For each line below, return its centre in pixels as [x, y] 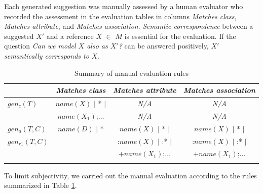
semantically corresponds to [47, 55]
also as [97, 46]
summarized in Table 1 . [41, 185]
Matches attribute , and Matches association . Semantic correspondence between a [129, 26]
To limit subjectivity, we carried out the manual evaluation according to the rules [130, 175]
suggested [19, 36]
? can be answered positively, [163, 46]
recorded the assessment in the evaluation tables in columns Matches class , [120, 16]
